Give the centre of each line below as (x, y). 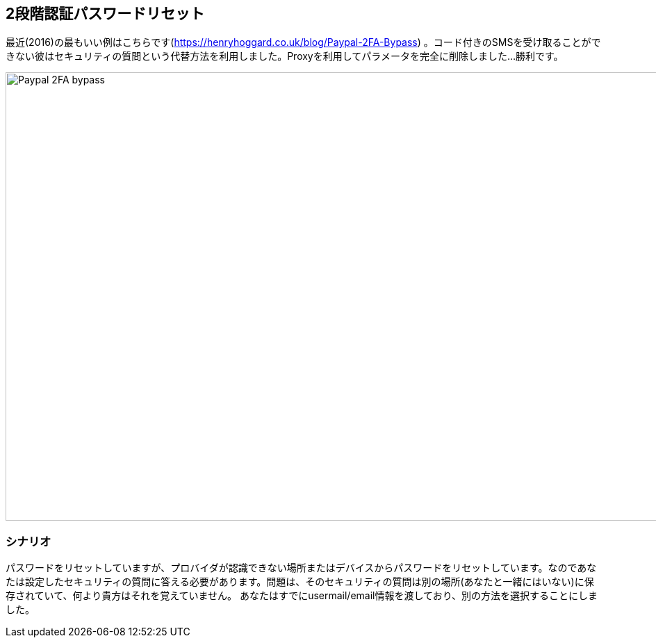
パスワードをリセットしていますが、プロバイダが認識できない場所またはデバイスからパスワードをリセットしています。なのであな (301, 568)
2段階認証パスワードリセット (105, 14)
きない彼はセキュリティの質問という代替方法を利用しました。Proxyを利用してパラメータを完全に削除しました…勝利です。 (285, 56)
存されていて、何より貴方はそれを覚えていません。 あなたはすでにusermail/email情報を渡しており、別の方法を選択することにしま (302, 596)
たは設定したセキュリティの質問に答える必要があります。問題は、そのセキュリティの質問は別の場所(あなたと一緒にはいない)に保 (300, 582)
